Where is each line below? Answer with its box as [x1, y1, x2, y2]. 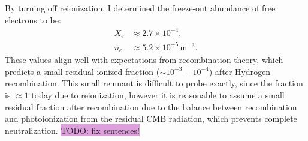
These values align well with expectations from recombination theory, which [5, 53, 283, 66]
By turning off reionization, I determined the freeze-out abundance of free [5, 2, 276, 14]
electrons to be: [5, 13, 61, 26]
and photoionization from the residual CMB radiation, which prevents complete [5, 112, 297, 125]
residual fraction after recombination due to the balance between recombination [5, 100, 297, 113]
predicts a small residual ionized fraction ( [5, 65, 160, 77]
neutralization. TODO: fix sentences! [5, 124, 140, 136]
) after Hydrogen [209, 65, 271, 77]
